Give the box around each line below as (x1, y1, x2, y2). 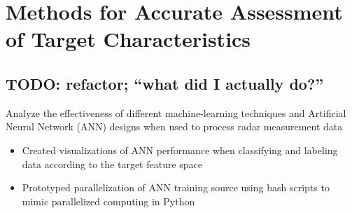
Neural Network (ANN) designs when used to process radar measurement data (6, 119, 343, 134)
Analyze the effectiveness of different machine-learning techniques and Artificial (6, 105, 346, 120)
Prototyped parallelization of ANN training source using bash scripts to (22, 180, 330, 195)
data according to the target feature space (22, 156, 203, 171)
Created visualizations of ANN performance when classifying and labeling (22, 142, 338, 157)
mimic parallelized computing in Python (22, 193, 195, 208)
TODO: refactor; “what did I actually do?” (6, 72, 324, 94)
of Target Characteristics (6, 25, 251, 53)
